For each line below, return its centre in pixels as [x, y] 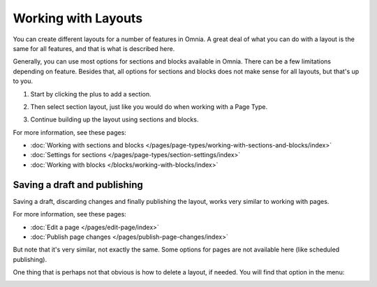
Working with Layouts [78, 18]
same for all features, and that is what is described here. [94, 48]
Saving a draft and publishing [78, 185]
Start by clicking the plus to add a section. [91, 94]
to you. [23, 81]
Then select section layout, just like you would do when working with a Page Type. [149, 106]
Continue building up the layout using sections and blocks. [114, 119]
